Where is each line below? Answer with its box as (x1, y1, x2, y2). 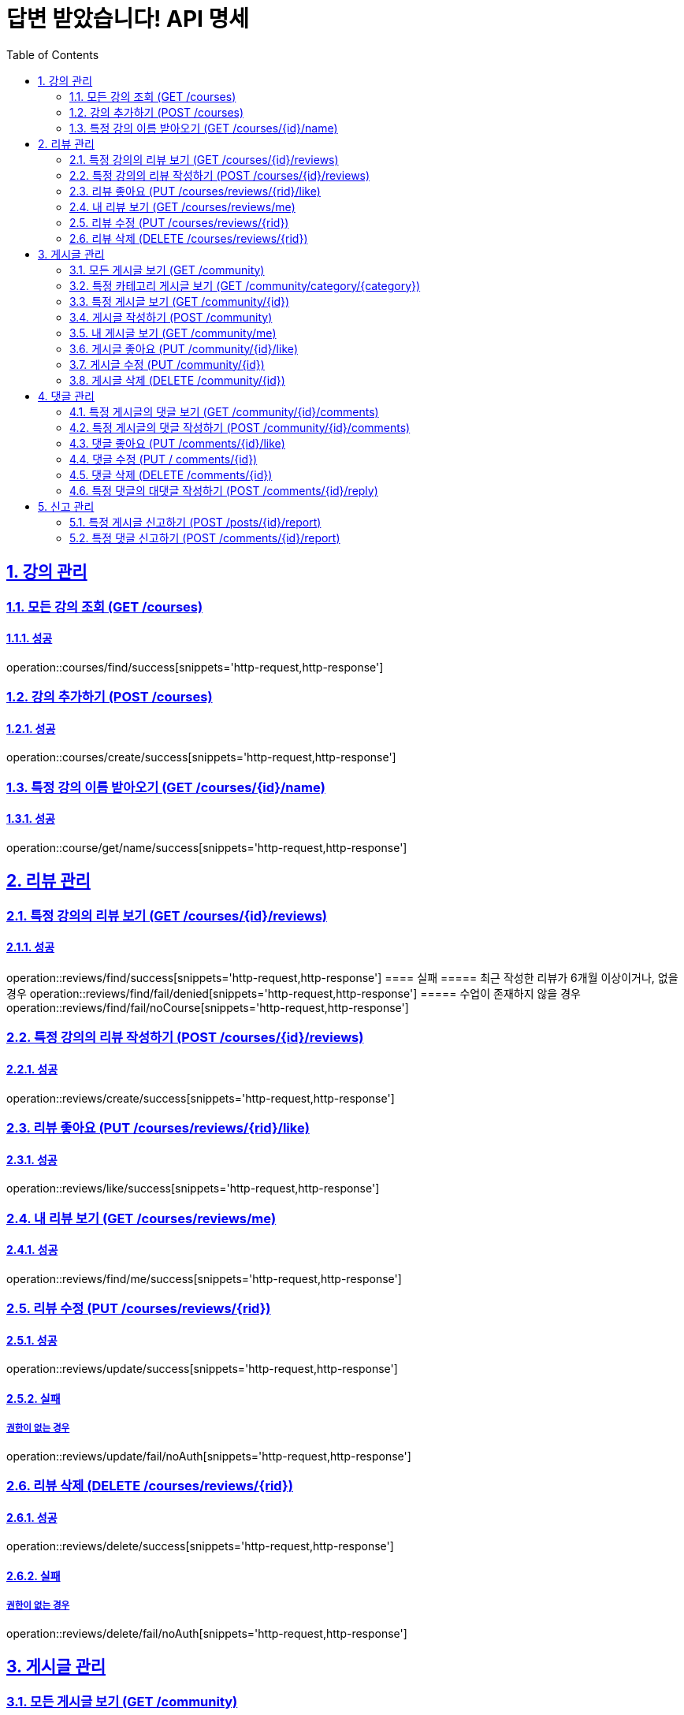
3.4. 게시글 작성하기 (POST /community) (69, 310, 273, 324)
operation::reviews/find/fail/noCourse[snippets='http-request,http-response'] (6, 1001, 409, 1015)
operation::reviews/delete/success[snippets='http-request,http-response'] (6, 1539, 394, 1553)
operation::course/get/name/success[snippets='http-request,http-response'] (6, 841, 407, 854)
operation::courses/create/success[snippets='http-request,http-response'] (6, 750, 396, 764)
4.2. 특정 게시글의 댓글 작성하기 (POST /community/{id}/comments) (69, 420, 411, 434)
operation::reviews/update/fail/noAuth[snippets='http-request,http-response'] (6, 1449, 411, 1463)
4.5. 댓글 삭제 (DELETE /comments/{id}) (69, 467, 273, 482)
